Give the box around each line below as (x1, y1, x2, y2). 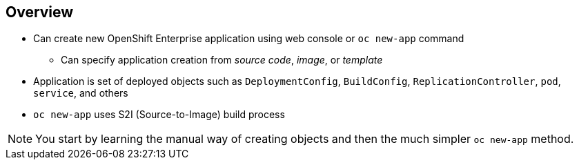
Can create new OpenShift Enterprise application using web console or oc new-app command (33, 32, 464, 45)
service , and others (33, 87, 128, 99)
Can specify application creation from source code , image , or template (61, 54, 383, 66)
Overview (6, 3, 74, 21)
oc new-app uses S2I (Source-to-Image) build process (33, 108, 285, 121)
